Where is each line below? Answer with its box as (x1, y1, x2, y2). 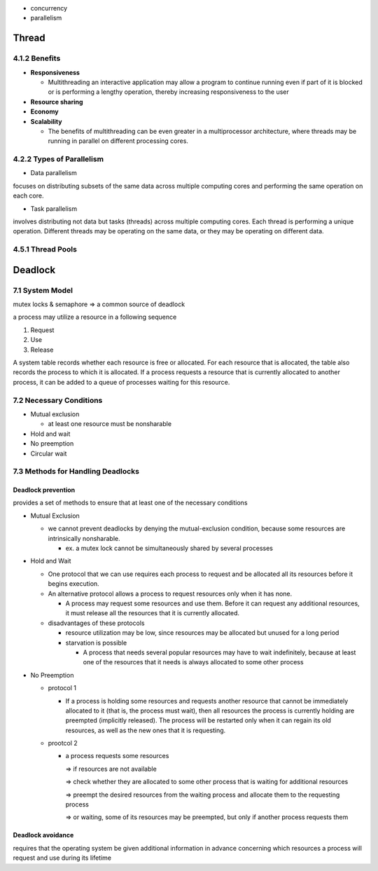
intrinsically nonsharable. (48, 534, 120, 542)
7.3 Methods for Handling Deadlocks (13, 467, 140, 476)
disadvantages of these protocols (48, 619, 145, 627)
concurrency (30, 4, 68, 12)
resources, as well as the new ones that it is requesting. (65, 726, 226, 734)
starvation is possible (65, 638, 127, 647)
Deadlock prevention (13, 486, 76, 494)
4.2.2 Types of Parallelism (13, 154, 104, 164)
